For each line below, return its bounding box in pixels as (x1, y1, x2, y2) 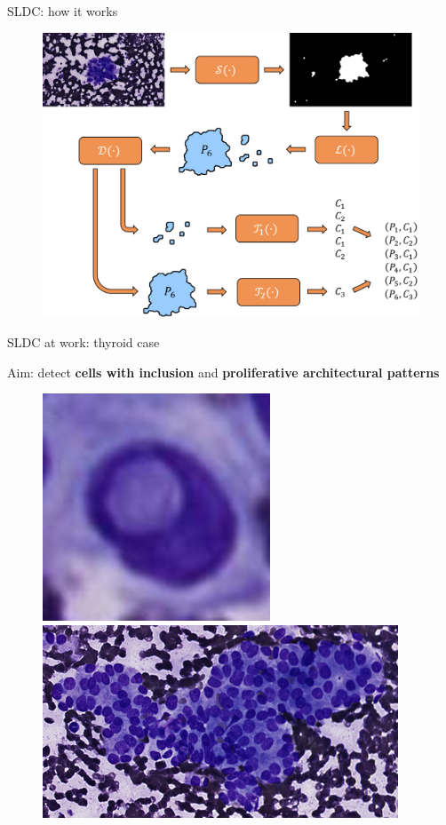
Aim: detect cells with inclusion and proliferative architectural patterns (7, 362, 440, 381)
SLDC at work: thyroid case (7, 333, 160, 352)
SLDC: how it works (7, 2, 118, 20)
